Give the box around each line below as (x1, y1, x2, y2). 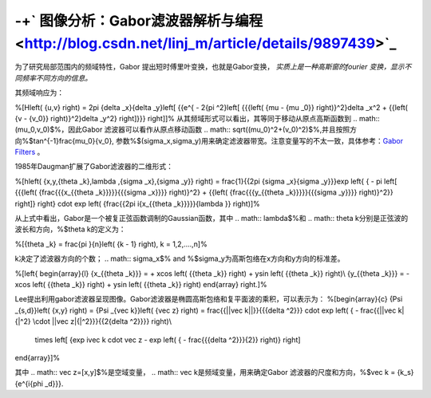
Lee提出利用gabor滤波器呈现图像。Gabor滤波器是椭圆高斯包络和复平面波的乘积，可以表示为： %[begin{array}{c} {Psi (14, 294, 403, 304)
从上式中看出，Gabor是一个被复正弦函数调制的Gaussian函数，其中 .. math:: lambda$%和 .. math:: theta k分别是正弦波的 (14, 214, 409, 223)
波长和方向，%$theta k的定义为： (14, 224, 126, 234)
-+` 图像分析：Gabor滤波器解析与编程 (14, 12, 263, 30)
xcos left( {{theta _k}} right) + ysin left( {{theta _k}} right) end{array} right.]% (14, 279, 267, 289)
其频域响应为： (14, 88, 64, 97)
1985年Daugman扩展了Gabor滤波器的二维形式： (14, 162, 174, 171)
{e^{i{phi (14, 379, 44, 388)
